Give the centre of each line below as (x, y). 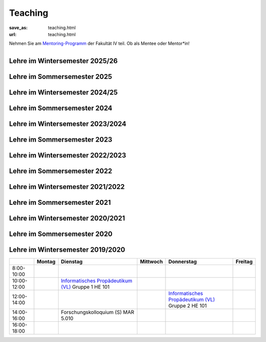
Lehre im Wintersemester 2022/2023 (68, 155)
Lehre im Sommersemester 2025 (61, 76)
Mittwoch (151, 262)
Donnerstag (183, 262)
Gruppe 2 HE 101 (187, 306)
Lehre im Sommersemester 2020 (61, 234)
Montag (46, 262)
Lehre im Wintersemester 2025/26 (63, 61)
